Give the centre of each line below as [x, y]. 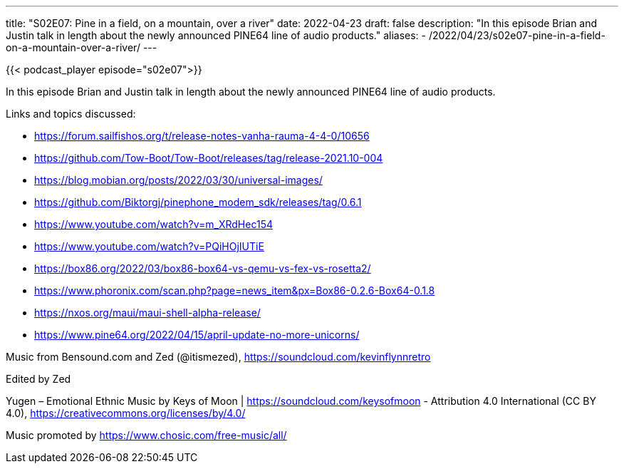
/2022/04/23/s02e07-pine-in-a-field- [517, 35]
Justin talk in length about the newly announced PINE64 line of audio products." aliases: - [216, 35]
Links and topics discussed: [71, 114]
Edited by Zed [38, 379]
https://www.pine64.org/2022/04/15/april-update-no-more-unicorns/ [197, 335]
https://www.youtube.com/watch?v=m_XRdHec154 [154, 224]
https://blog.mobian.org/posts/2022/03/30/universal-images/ [178, 180]
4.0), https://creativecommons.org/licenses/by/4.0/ [126, 413]
